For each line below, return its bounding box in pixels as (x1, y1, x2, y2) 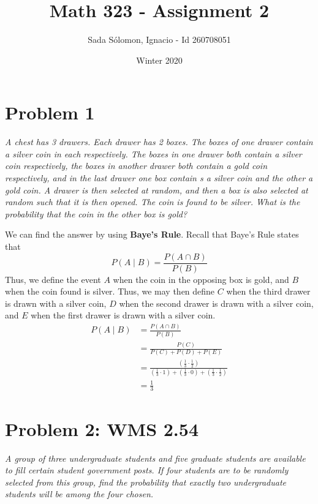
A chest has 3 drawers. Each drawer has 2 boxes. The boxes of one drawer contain (5, 135, 313, 148)
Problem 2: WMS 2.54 (5, 416, 199, 441)
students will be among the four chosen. (5, 487, 154, 500)
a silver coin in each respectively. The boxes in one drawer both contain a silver (5, 147, 302, 160)
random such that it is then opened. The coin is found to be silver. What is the (5, 195, 300, 208)
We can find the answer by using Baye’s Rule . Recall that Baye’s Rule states (5, 228, 299, 241)
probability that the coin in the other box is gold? (5, 207, 187, 220)
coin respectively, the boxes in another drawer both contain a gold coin (5, 159, 268, 172)
